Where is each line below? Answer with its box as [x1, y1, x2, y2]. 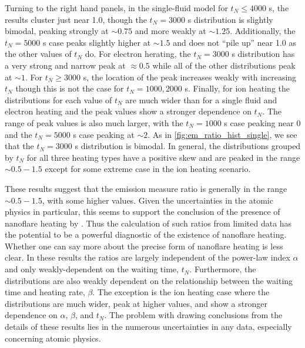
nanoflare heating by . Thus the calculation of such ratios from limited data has [5, 217, 292, 229]
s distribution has [232, 48, 295, 60]
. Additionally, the [230, 25, 296, 37]
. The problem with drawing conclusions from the [104, 309, 283, 321]
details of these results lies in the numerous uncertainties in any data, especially [5, 320, 292, 333]
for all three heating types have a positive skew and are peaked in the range [26, 151, 300, 163]
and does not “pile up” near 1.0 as [173, 36, 297, 48]
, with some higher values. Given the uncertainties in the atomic [42, 194, 273, 206]
